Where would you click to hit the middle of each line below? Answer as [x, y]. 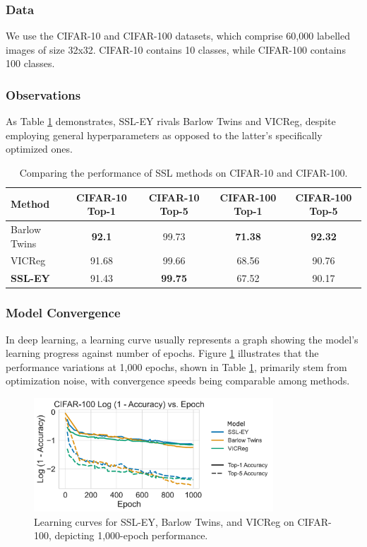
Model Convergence [63, 313]
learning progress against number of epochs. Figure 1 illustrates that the [162, 353]
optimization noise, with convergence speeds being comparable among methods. [178, 381]
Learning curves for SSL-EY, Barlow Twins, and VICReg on [164, 521]
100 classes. [30, 63]
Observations [43, 94]
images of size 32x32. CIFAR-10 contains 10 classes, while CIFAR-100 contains [176, 49]
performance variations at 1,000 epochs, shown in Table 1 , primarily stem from [176, 366]
